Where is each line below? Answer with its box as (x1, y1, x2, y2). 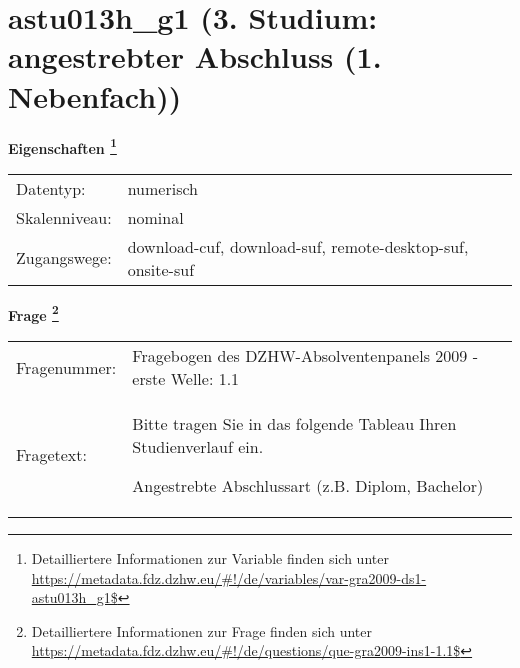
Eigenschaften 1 (8, 134, 117, 158)
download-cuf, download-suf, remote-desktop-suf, (127, 234, 469, 258)
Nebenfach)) (8, 75, 182, 116)
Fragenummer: (16, 355, 117, 379)
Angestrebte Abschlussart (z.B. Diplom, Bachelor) (132, 474, 484, 497)
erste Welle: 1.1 (132, 367, 240, 390)
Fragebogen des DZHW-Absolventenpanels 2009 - (132, 344, 478, 367)
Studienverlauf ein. (132, 435, 264, 458)
